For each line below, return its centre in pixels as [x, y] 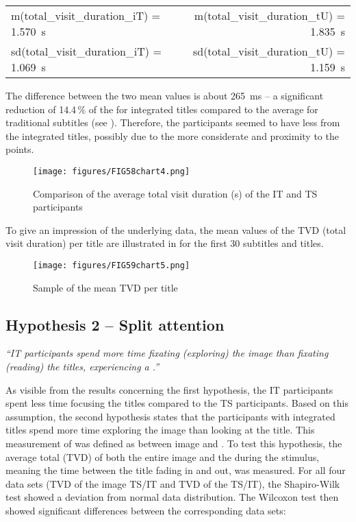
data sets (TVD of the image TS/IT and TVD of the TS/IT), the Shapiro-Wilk [173, 483]
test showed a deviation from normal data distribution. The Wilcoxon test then [172, 497]
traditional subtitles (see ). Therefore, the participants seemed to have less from [173, 122]
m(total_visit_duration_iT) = [86, 15]
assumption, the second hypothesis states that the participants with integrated [170, 416]
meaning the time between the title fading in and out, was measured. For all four [176, 470]
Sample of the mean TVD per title [105, 287]
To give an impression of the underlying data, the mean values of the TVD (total [176, 229]
